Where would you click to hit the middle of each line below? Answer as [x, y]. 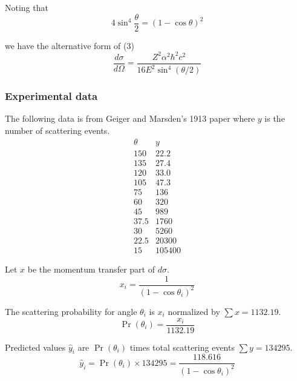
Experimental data [51, 96]
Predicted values [35, 347]
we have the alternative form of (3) [70, 45]
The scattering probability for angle [71, 311]
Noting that [27, 7]
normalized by [194, 311]
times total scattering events [182, 347]
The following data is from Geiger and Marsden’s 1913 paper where [130, 118]
